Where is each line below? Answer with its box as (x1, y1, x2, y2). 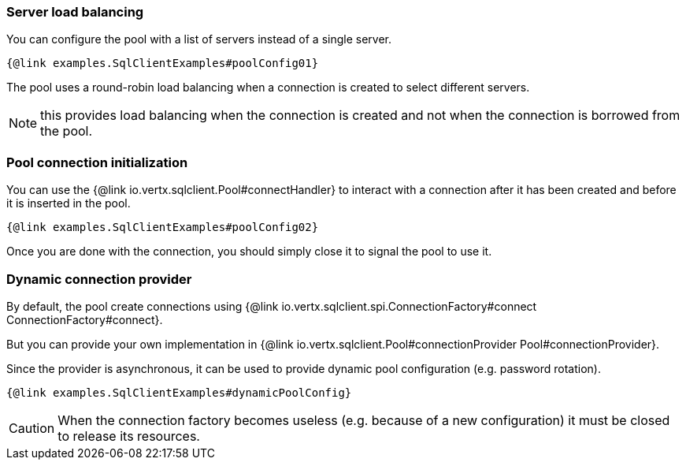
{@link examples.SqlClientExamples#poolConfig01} (6, 57, 319, 70)
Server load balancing (6, 4, 144, 20)
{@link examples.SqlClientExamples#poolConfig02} (6, 221, 319, 234)
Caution (9, 419, 55, 436)
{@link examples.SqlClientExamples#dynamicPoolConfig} (6, 386, 352, 399)
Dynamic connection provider (6, 270, 192, 287)
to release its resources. (57, 427, 200, 444)
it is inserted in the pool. (6, 196, 131, 211)
